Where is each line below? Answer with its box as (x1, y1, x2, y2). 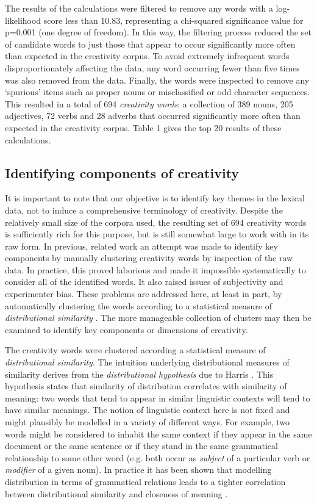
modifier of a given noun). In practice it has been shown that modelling (5, 463, 272, 476)
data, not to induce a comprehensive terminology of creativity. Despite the (5, 203, 283, 216)
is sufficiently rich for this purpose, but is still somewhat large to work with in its (5, 228, 309, 240)
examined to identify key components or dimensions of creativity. (5, 323, 248, 336)
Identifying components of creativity (5, 163, 240, 182)
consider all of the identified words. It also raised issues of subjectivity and (5, 275, 283, 288)
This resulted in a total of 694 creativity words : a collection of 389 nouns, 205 (5, 97, 293, 110)
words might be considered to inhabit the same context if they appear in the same (5, 427, 312, 440)
